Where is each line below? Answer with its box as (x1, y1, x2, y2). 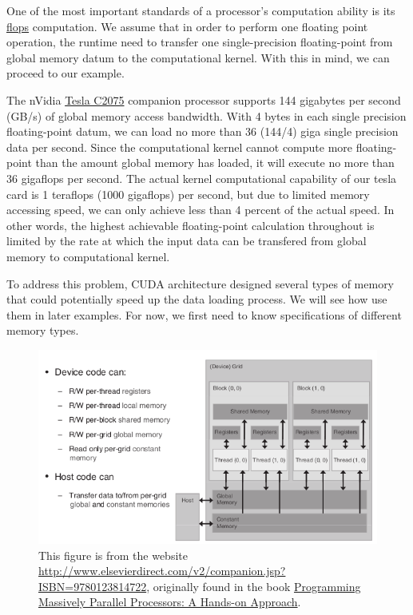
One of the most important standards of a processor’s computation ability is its (6, 2, 395, 18)
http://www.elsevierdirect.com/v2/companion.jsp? (38, 562, 286, 579)
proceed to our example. (6, 65, 125, 81)
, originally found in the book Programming (146, 577, 361, 594)
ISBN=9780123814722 (38, 577, 147, 594)
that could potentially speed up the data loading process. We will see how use (6, 291, 387, 307)
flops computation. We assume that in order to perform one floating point (6, 18, 368, 34)
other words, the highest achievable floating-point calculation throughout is (6, 216, 375, 233)
